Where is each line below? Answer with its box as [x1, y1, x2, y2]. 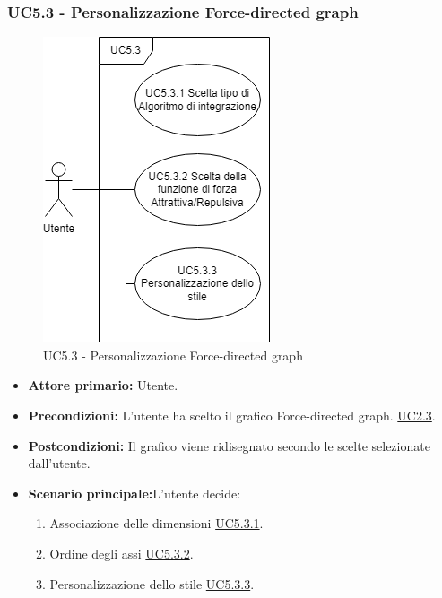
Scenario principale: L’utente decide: [28, 483, 241, 502]
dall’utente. [28, 454, 91, 472]
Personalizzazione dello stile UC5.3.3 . [49, 574, 255, 593]
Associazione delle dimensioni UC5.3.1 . [49, 514, 264, 533]
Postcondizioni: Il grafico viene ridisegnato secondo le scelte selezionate [28, 436, 430, 455]
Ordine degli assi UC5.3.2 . [49, 543, 194, 562]
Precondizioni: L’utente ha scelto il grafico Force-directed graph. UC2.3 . [28, 406, 436, 424]
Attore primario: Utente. [28, 376, 178, 394]
